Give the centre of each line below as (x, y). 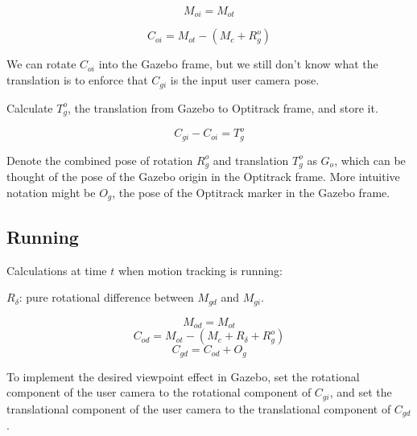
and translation (251, 160)
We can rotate (41, 64)
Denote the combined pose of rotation (100, 160)
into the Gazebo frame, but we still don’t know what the (238, 64)
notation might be (51, 192)
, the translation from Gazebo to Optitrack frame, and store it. (223, 107)
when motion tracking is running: (200, 270)
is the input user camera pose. (245, 80)
